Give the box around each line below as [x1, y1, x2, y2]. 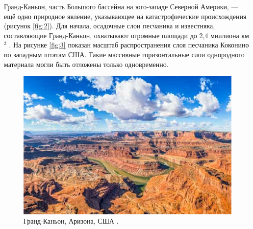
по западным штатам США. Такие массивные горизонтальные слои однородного [4, 49, 245, 59]
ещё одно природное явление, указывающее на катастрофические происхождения [4, 11, 247, 21]
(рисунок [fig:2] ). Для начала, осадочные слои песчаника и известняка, [4, 21, 215, 31]
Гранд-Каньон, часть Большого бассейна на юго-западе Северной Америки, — [4, 1, 238, 11]
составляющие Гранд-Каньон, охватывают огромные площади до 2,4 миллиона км [4, 30, 249, 40]
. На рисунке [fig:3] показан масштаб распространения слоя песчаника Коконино [9, 40, 249, 50]
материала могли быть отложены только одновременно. [4, 59, 169, 69]
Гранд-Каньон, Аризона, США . [24, 216, 119, 226]
